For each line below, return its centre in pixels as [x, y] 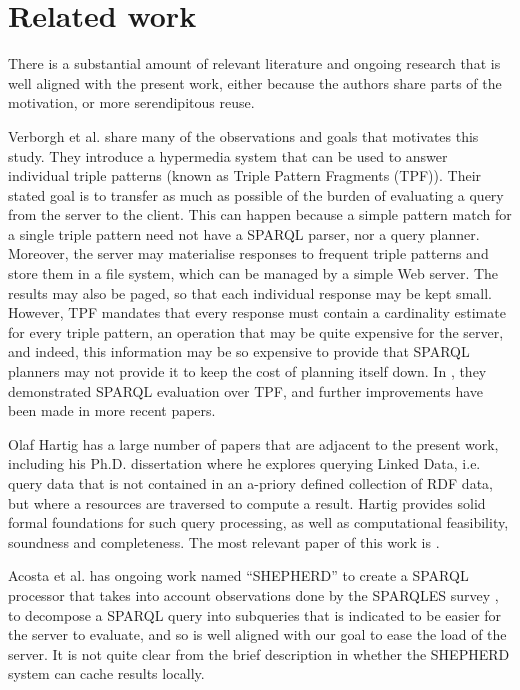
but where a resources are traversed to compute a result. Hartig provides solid [247, 502]
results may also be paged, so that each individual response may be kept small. [250, 292]
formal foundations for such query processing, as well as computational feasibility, [258, 522]
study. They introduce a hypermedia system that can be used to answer [228, 155]
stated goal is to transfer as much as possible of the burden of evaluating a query [256, 194]
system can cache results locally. [106, 673]
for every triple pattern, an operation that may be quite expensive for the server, [256, 331]
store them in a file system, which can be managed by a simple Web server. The [253, 273]
